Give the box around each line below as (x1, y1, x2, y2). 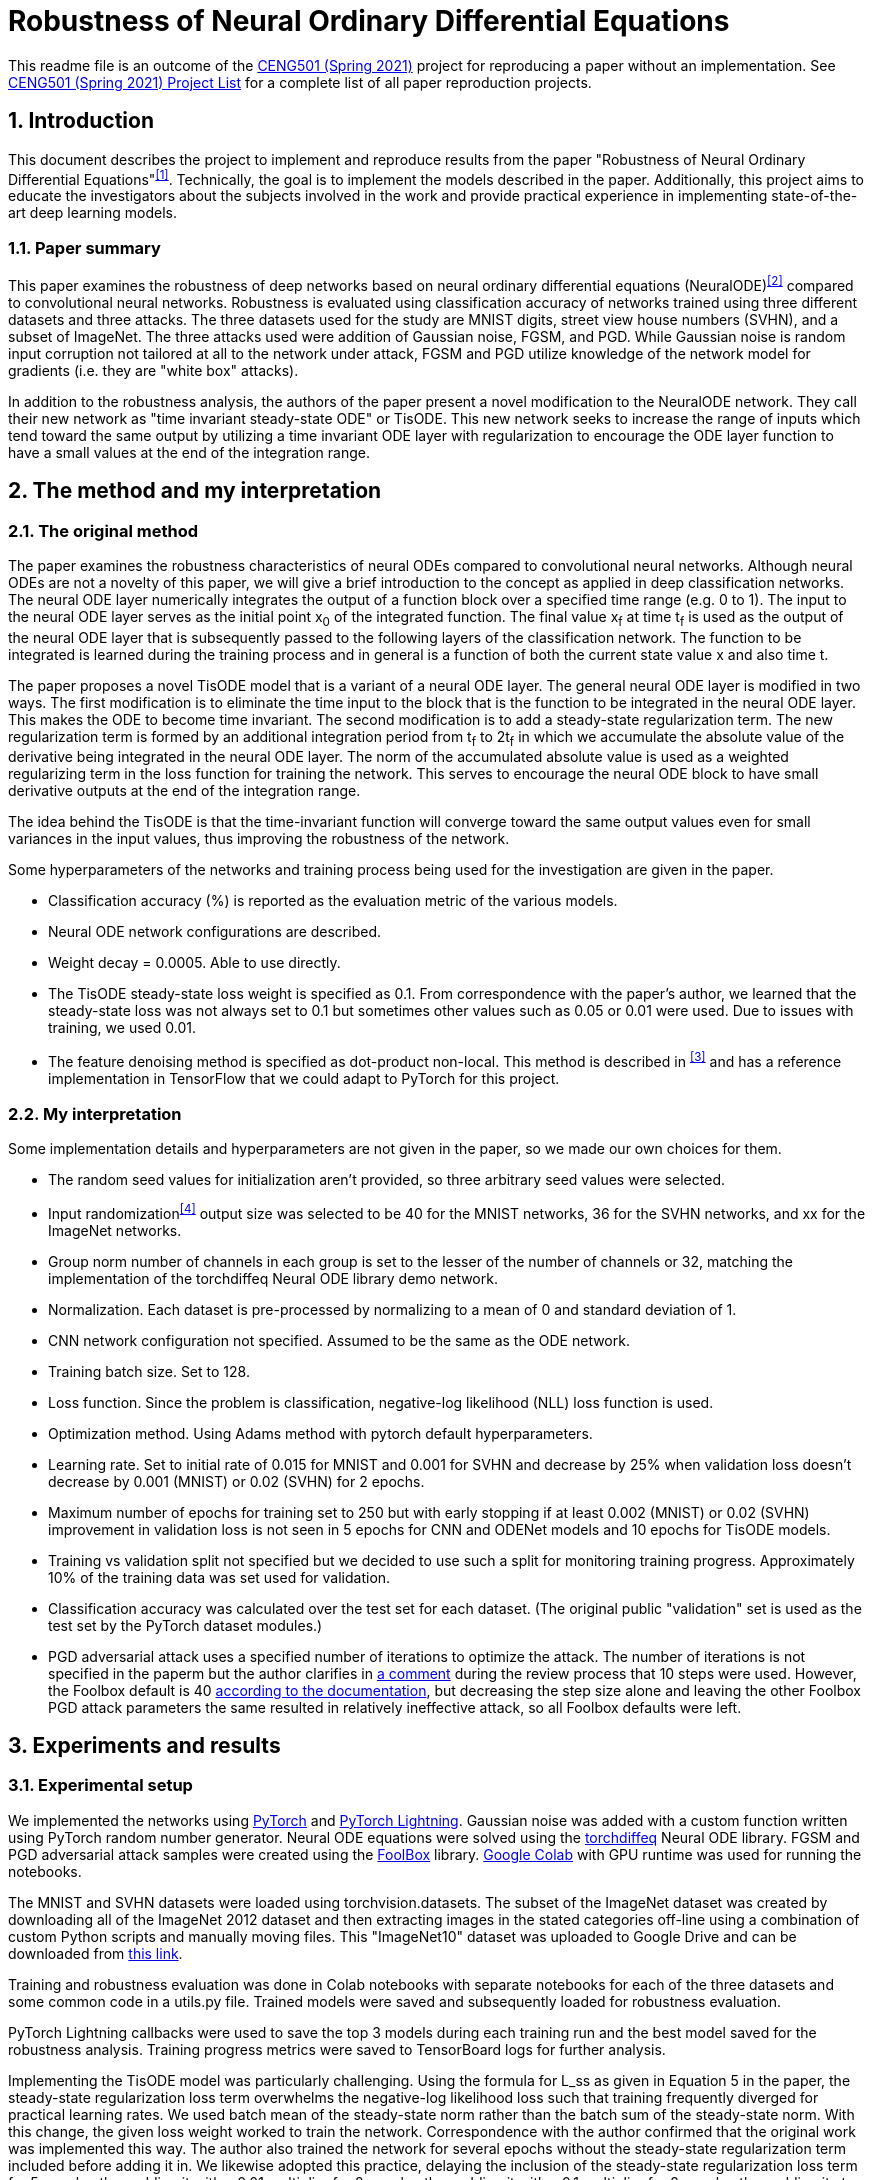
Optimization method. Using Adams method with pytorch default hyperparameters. (48, 1424, 593, 1442)
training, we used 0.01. (48, 1019, 196, 1037)
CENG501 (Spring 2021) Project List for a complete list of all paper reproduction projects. (8, 73, 592, 91)
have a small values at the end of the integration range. (8, 443, 370, 461)
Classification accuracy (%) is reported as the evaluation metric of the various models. (48, 892, 618, 910)
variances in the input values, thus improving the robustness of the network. (8, 830, 510, 848)
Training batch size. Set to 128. (48, 1362, 250, 1380)
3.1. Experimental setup (8, 1775, 193, 1796)
